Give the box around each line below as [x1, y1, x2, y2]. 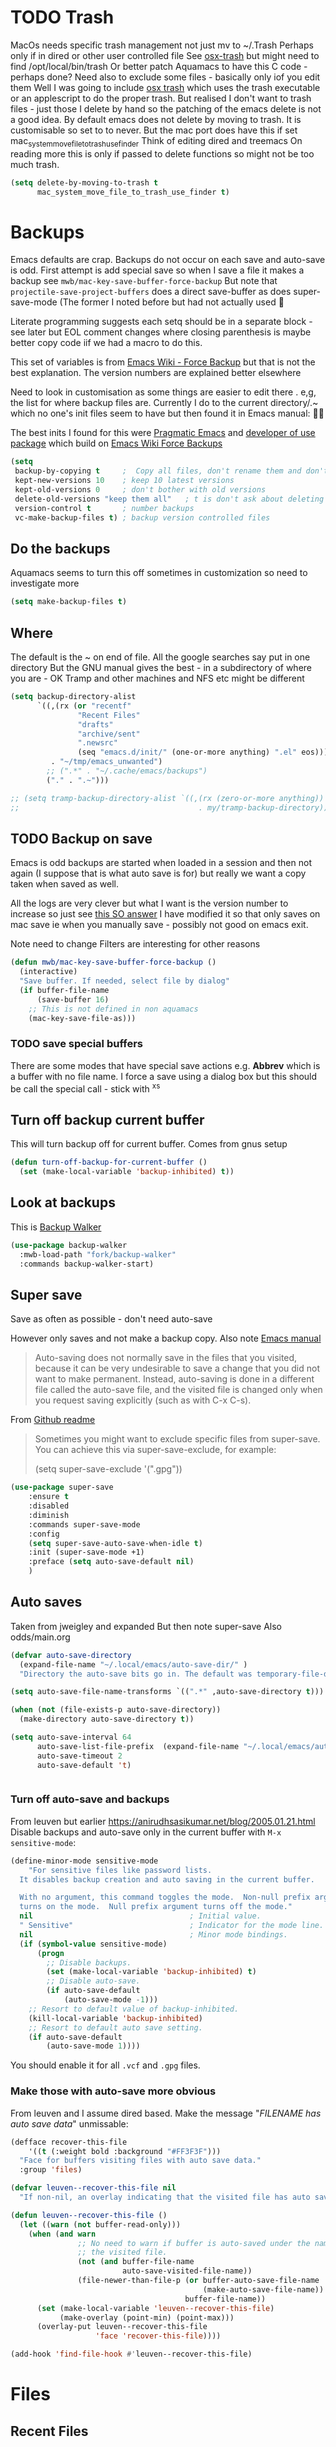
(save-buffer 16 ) [36, 994, 110, 1005]
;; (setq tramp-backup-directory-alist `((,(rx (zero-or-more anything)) [10, 793, 325, 803]
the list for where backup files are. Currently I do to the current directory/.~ [10, 397, 319, 409]
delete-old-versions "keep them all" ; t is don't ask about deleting [14, 494, 325, 504]
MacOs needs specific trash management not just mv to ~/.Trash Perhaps [10, 39, 314, 51]
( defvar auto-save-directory [10, 1650, 132, 1660]
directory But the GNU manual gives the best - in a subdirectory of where [10, 662, 313, 674]
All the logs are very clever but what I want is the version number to [10, 897, 289, 910]
